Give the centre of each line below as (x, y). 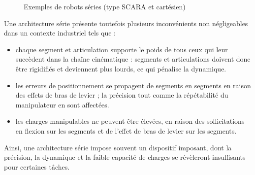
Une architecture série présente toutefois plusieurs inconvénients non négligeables (126, 23)
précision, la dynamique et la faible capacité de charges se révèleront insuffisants (125, 157)
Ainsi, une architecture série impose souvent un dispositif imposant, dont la (118, 147)
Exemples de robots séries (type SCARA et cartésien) (105, 6)
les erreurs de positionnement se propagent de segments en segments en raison (133, 85)
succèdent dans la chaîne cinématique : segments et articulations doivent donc (133, 59)
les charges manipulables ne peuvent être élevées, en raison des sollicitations (130, 121)
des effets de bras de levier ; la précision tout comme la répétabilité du (122, 95)
